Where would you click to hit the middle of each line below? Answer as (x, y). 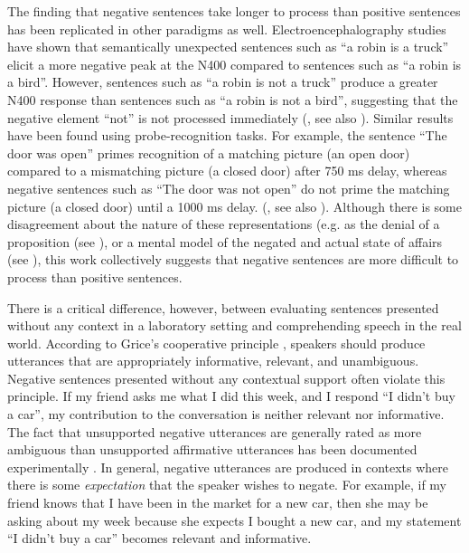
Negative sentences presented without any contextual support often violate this (226, 378)
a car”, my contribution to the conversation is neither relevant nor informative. (226, 414)
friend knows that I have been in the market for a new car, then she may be (218, 503)
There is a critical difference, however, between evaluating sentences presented (223, 307)
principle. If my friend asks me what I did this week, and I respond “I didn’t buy (231, 396)
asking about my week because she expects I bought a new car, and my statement (234, 520)
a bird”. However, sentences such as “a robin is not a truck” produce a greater (223, 82)
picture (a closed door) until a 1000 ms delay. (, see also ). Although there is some (234, 206)
